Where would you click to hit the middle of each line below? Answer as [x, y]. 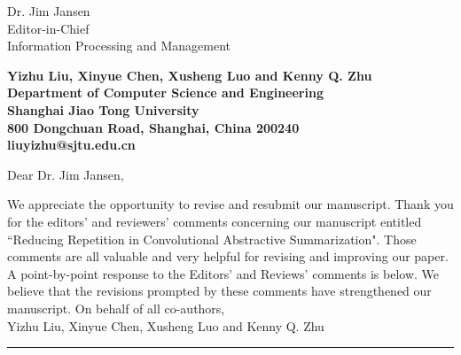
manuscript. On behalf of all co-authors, [116, 308]
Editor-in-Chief [48, 28]
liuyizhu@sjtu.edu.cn [71, 145]
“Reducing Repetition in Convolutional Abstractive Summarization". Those [212, 239]
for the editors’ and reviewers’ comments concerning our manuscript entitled [215, 221]
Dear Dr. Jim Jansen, [66, 174]
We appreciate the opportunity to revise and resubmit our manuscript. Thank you [230, 204]
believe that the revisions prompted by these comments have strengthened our [219, 291]
